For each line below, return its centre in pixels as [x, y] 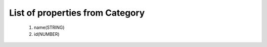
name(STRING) [49, 27]
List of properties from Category [77, 13]
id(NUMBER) [47, 34]
